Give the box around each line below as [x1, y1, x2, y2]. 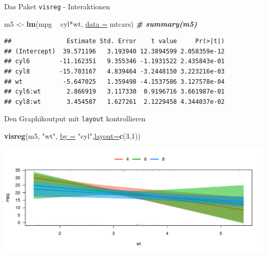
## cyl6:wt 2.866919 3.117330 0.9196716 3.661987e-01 [4, 88, 225, 96]
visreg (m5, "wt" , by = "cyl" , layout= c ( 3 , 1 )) [4, 131, 141, 141]
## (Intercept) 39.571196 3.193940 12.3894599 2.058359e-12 [4, 47, 225, 55]
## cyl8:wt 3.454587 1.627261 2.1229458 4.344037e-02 [4, 98, 225, 105]
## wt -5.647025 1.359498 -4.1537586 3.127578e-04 [4, 78, 225, 85]
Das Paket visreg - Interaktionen [4, 1, 110, 11]
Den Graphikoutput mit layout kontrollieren [4, 113, 146, 124]
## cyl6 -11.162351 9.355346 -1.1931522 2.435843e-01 [4, 58, 225, 65]
